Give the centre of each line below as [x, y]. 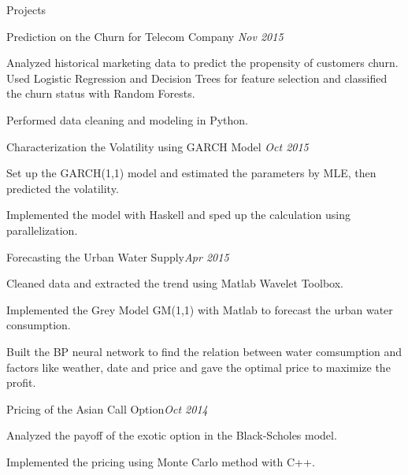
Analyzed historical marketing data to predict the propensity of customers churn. [202, 63]
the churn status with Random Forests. [101, 93]
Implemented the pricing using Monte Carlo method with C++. [161, 461]
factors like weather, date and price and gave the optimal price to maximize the [198, 367]
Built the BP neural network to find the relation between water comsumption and [204, 351]
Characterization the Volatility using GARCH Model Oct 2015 [158, 146]
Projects [26, 9]
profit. [21, 382]
